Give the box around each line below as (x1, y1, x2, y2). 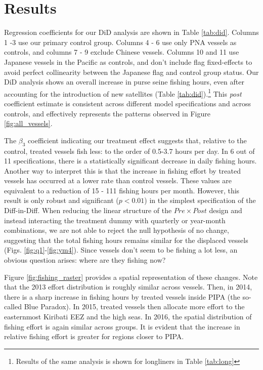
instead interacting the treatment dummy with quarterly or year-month (4, 215, 226, 225)
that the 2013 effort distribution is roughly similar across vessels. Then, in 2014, (4, 281, 252, 292)
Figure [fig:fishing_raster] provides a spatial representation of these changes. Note (4, 271, 258, 282)
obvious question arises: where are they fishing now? (4, 255, 166, 265)
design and (209, 205, 242, 216)
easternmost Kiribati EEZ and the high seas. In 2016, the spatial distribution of (4, 311, 252, 322)
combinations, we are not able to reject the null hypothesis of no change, (4, 225, 229, 235)
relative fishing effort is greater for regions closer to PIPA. (4, 331, 184, 342)
